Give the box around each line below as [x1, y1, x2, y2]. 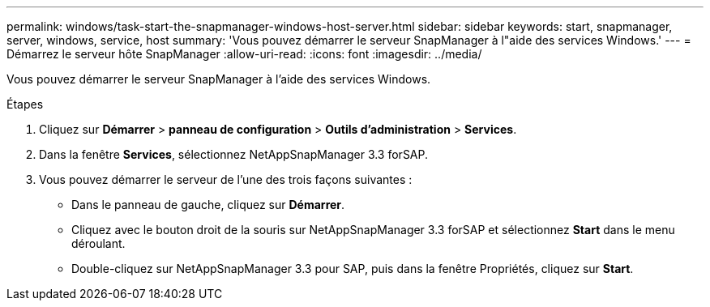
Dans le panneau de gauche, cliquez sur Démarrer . [71, 198, 345, 211]
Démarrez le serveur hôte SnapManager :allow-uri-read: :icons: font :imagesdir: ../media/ [6, 47, 482, 61]
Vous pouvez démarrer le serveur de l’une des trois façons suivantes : [39, 173, 413, 186]
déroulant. [71, 237, 126, 250]
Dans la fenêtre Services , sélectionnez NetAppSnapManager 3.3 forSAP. [39, 147, 429, 161]
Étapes [6, 97, 44, 111]
